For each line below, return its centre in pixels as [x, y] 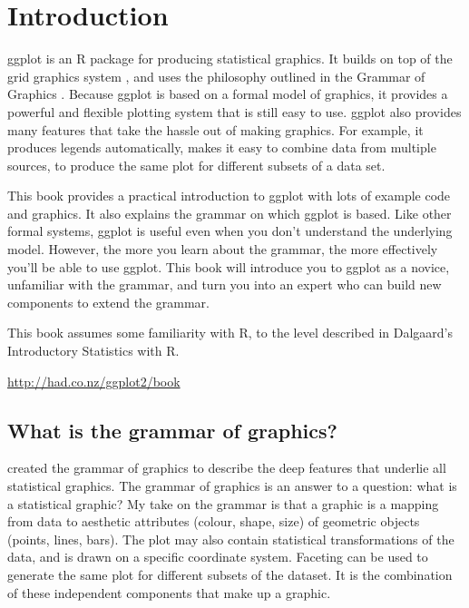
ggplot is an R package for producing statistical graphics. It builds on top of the [230, 59]
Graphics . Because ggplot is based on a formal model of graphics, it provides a [228, 94]
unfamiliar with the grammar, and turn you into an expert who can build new [225, 284]
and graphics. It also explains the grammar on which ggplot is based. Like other [230, 213]
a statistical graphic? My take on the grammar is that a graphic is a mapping [223, 503]
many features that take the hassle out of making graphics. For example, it [215, 129]
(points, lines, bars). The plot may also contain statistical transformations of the [231, 539]
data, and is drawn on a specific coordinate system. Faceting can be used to [218, 557]
